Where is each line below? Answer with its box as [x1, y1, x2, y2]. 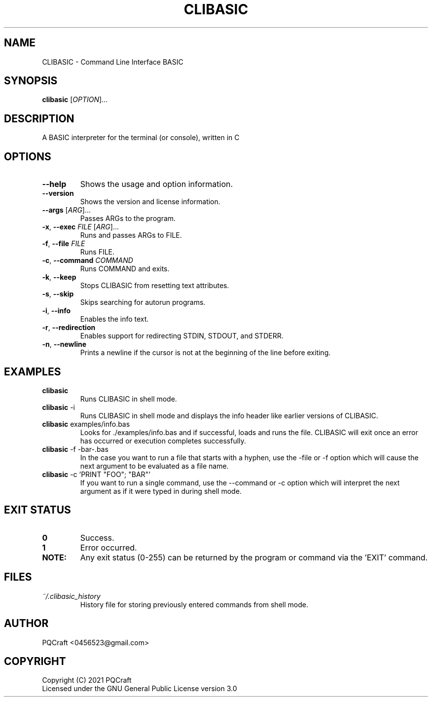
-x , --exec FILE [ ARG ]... [42, 222, 119, 231]
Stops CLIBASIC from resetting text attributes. [80, 281, 229, 290]
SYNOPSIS [4, 74, 58, 87]
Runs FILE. [80, 248, 115, 257]
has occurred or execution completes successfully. [80, 436, 246, 445]
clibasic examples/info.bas [42, 419, 130, 428]
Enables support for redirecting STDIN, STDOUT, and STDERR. [80, 332, 284, 340]
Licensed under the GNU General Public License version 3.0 [42, 684, 237, 693]
